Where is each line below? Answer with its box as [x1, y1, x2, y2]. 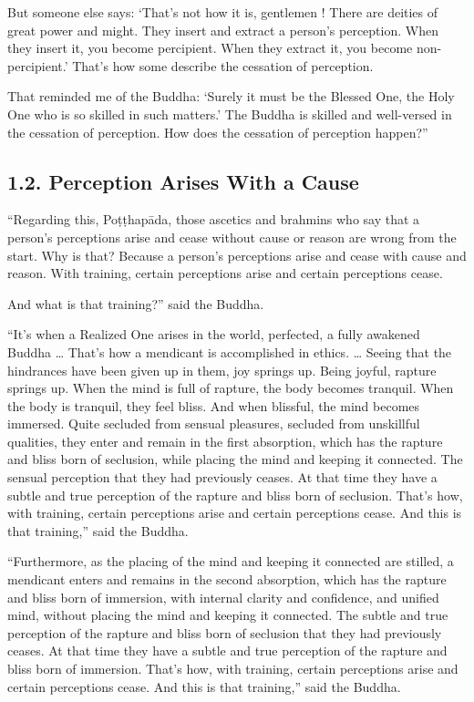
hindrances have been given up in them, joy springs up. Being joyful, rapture [7, 360, 437, 379]
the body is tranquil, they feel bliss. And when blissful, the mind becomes [7, 396, 420, 415]
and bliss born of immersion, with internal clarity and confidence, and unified [7, 587, 439, 606]
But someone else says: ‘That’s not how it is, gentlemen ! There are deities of [7, 3, 438, 21]
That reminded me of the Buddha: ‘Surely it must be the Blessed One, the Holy [7, 87, 455, 106]
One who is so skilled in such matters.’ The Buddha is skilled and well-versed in [7, 104, 452, 123]
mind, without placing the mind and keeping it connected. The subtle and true [7, 605, 448, 625]
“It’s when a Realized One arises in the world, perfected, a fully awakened [7, 325, 420, 344]
